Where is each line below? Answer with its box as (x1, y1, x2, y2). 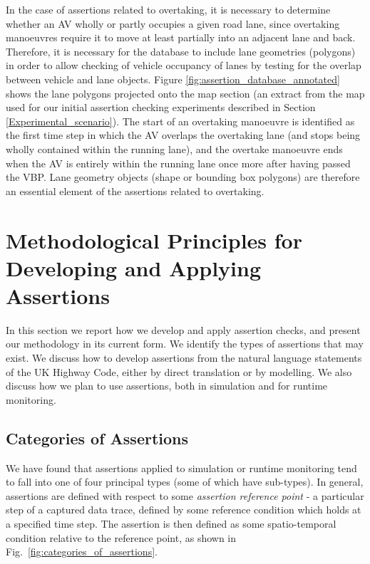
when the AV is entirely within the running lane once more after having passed (6, 155, 351, 170)
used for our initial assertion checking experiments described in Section (6, 100, 316, 115)
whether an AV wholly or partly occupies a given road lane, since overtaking (6, 16, 340, 31)
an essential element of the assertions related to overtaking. (6, 183, 264, 198)
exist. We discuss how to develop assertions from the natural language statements (6, 350, 362, 365)
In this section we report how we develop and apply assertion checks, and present (6, 322, 361, 337)
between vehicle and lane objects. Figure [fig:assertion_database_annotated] (6, 71, 340, 86)
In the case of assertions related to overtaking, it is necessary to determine (6, 2, 331, 16)
